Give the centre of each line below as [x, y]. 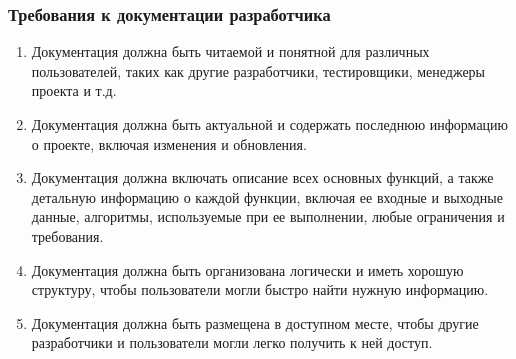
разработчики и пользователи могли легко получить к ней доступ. [232, 342]
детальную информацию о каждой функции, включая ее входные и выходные [267, 196]
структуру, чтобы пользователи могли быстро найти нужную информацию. [260, 289]
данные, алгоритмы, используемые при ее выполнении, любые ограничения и [268, 216]
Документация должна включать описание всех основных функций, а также [262, 177]
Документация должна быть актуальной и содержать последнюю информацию [270, 124]
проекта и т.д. [74, 90]
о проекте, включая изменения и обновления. [169, 143]
